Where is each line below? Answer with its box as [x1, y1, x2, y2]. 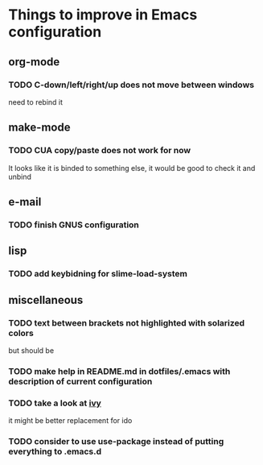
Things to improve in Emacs [8, 6, 198, 24]
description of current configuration [8, 376, 153, 387]
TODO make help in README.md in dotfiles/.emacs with [8, 365, 231, 376]
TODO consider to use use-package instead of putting [8, 436, 224, 447]
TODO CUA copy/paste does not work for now [8, 145, 191, 156]
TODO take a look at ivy [8, 397, 102, 409]
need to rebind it [8, 97, 63, 106]
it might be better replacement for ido [8, 416, 133, 426]
